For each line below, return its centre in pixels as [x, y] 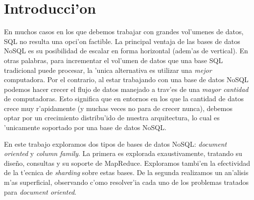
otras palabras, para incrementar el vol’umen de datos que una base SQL [114, 60]
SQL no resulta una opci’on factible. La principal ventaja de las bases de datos [122, 41]
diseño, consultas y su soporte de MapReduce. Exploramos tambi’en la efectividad [127, 163]
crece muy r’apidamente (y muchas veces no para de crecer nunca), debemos [118, 108]
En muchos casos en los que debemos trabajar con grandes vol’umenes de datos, [124, 32]
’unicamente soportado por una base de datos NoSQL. [85, 127]
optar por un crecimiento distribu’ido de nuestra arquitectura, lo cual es [112, 118]
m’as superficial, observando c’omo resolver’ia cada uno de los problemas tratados [127, 182]
